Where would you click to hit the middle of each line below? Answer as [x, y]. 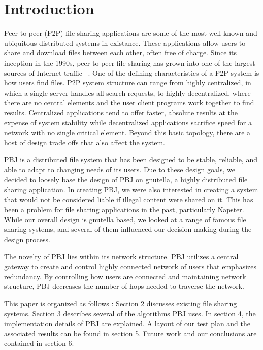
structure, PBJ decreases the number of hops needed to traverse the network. [124, 286]
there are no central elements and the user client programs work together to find [129, 103]
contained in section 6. [39, 343]
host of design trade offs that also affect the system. [85, 142]
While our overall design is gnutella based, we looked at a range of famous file [125, 219]
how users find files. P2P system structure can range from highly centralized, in [128, 83]
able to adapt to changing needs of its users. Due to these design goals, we [120, 169]
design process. [27, 239]
